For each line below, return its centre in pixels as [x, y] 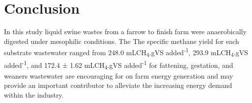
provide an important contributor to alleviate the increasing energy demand [118, 85]
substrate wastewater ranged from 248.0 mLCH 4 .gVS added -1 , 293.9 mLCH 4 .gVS [126, 52]
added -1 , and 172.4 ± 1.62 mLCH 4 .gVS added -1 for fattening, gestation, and [119, 65]
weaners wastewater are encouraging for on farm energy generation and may [119, 75]
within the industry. [34, 95]
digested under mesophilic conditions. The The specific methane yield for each [122, 41]
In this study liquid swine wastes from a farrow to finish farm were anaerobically [125, 31]
